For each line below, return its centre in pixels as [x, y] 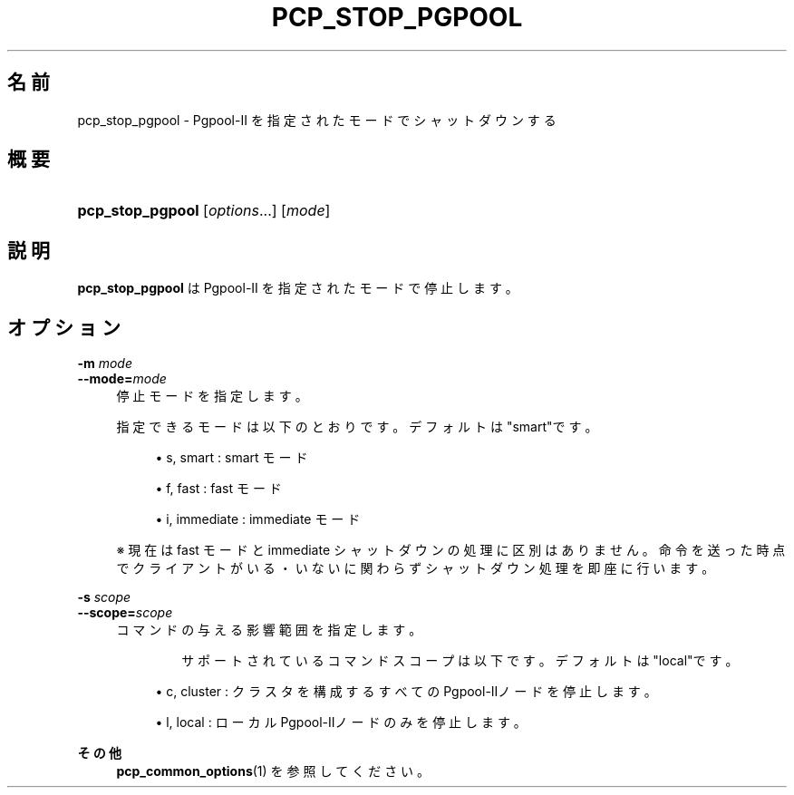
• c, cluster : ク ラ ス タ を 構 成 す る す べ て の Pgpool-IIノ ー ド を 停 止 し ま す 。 [406, 692]
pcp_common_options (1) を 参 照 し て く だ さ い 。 [273, 771]
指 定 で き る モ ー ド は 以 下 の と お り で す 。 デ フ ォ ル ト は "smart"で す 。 [357, 427]
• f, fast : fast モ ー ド [218, 489]
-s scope [104, 597]
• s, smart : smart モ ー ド [232, 458]
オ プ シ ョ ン [64, 327]
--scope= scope [125, 613]
